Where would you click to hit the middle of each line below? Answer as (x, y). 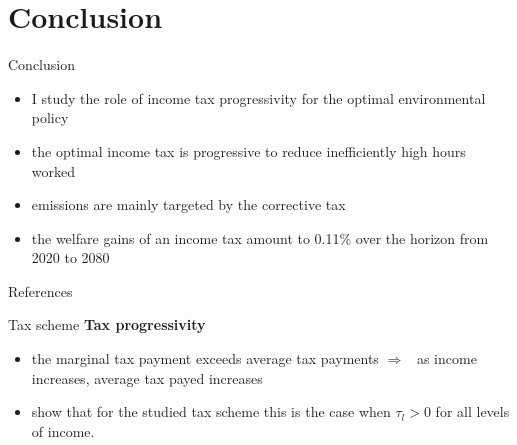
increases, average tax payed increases (147, 377)
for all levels (472, 411)
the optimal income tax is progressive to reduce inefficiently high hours (248, 150)
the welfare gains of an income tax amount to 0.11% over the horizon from (260, 237)
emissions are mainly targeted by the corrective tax (188, 204)
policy (50, 117)
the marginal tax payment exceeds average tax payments (205, 358)
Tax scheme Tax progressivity (107, 324)
